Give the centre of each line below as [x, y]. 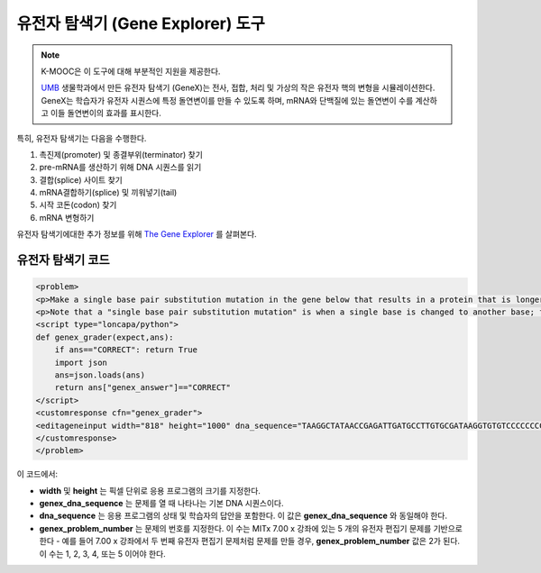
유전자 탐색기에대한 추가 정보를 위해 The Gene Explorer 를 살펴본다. [137, 234]
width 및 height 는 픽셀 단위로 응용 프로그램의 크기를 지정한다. [150, 490]
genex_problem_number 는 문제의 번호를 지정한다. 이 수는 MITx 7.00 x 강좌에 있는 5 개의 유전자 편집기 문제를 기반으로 [251, 528]
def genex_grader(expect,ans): [105, 337]
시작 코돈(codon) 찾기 [78, 205]
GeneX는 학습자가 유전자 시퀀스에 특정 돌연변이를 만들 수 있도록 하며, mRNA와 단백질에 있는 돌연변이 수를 [227, 100]
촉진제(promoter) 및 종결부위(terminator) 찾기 [121, 154]
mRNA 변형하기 [67, 217]
